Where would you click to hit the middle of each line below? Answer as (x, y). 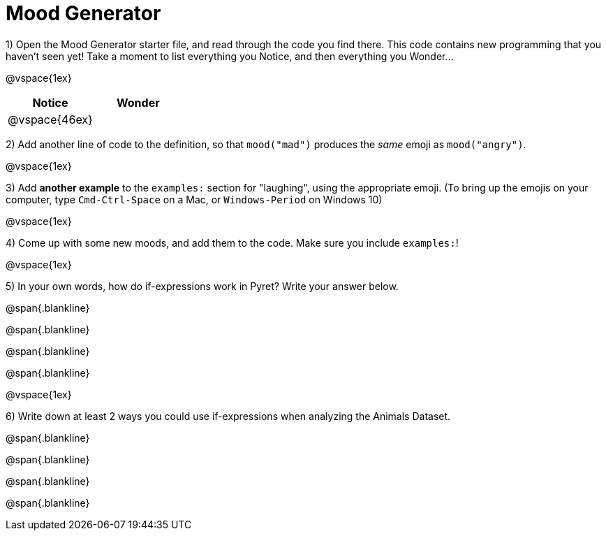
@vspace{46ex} (50, 119)
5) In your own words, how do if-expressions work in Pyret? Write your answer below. (202, 286)
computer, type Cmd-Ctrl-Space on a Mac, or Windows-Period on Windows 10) (194, 199)
